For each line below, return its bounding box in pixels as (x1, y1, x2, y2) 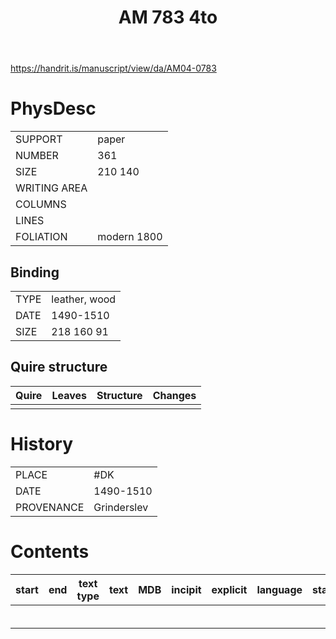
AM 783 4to (118, 6, 218, 29)
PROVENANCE (15, 500, 85, 514)
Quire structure (10, 359, 108, 376)
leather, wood (51, 292, 117, 306)
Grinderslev (93, 500, 149, 514)
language (256, 582, 303, 596)
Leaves (51, 388, 87, 402)
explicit (211, 582, 248, 596)
